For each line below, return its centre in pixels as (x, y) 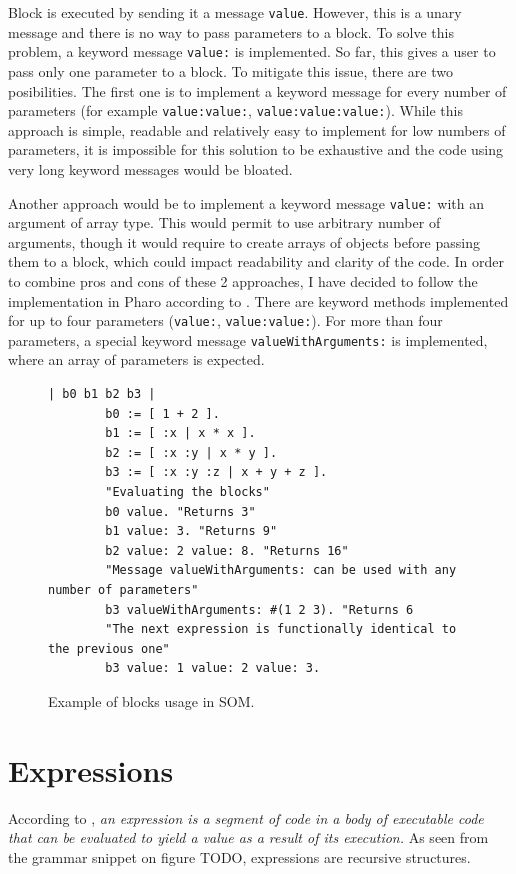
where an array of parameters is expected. (136, 359)
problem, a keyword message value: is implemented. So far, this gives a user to (252, 51)
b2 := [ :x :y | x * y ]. (191, 452)
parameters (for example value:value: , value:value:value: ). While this (235, 110)
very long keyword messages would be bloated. (150, 168)
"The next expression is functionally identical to (281, 629)
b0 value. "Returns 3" (180, 511)
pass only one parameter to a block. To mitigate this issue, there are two (230, 70)
